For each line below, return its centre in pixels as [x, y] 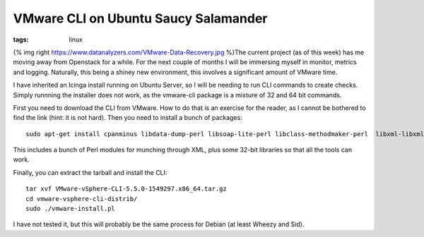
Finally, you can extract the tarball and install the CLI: [90, 172]
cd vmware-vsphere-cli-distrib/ [82, 199]
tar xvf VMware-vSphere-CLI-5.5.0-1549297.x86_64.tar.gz [126, 189]
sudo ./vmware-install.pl [71, 209]
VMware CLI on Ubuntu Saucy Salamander [140, 18]
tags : [21, 39]
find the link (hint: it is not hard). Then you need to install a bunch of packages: [128, 118]
